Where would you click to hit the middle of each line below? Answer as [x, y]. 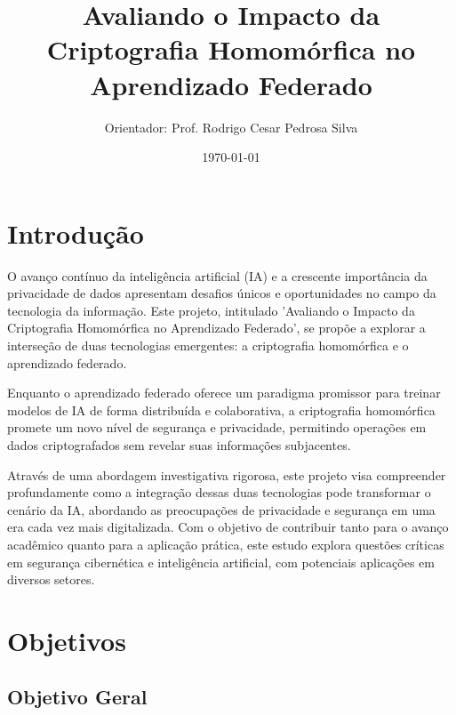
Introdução [76, 233]
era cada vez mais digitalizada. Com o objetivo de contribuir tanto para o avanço [228, 527]
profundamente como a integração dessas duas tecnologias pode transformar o [219, 492]
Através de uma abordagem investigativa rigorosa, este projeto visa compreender [227, 474]
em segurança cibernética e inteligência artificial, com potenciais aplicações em [221, 562]
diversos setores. [51, 579]
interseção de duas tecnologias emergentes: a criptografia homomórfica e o [208, 345]
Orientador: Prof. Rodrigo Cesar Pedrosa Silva [231, 127]
